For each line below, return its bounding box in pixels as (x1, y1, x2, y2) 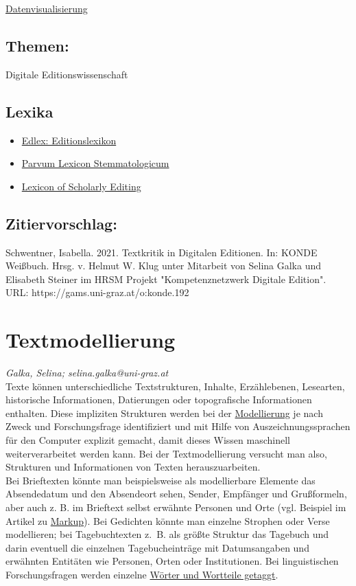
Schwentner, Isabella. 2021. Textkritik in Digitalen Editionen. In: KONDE (5, 245, 318, 259)
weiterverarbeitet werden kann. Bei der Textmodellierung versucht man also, (5, 446, 327, 460)
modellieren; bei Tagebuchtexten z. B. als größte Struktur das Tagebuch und (5, 527, 329, 541)
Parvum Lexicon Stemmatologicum (21, 156, 169, 170)
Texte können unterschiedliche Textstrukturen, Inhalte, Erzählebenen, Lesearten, (5, 379, 345, 393)
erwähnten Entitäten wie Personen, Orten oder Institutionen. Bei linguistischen (5, 554, 339, 568)
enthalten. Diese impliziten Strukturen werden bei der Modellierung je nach (5, 405, 323, 420)
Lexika (5, 100, 54, 122)
